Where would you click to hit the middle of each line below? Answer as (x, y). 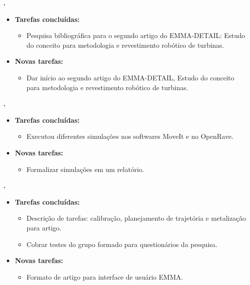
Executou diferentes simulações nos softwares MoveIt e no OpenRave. (130, 136)
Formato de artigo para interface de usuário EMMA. (105, 276)
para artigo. (44, 227)
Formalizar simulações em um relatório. (85, 169)
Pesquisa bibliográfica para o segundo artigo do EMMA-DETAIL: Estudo (136, 35)
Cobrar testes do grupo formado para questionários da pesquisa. (122, 244)
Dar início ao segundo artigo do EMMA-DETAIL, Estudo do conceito (130, 77)
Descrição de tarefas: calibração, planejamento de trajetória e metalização (136, 218)
